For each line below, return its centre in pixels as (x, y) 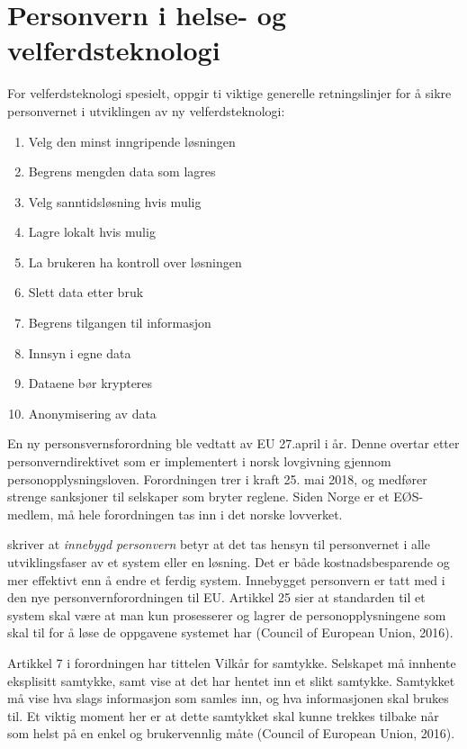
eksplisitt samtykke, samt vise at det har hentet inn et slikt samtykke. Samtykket (231, 680)
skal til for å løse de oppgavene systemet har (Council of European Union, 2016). (230, 632)
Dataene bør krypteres (90, 383)
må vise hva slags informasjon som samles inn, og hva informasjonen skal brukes (228, 698)
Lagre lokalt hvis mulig (92, 232)
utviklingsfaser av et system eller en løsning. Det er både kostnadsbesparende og (229, 562)
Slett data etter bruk (86, 292)
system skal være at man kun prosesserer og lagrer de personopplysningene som (227, 614)
